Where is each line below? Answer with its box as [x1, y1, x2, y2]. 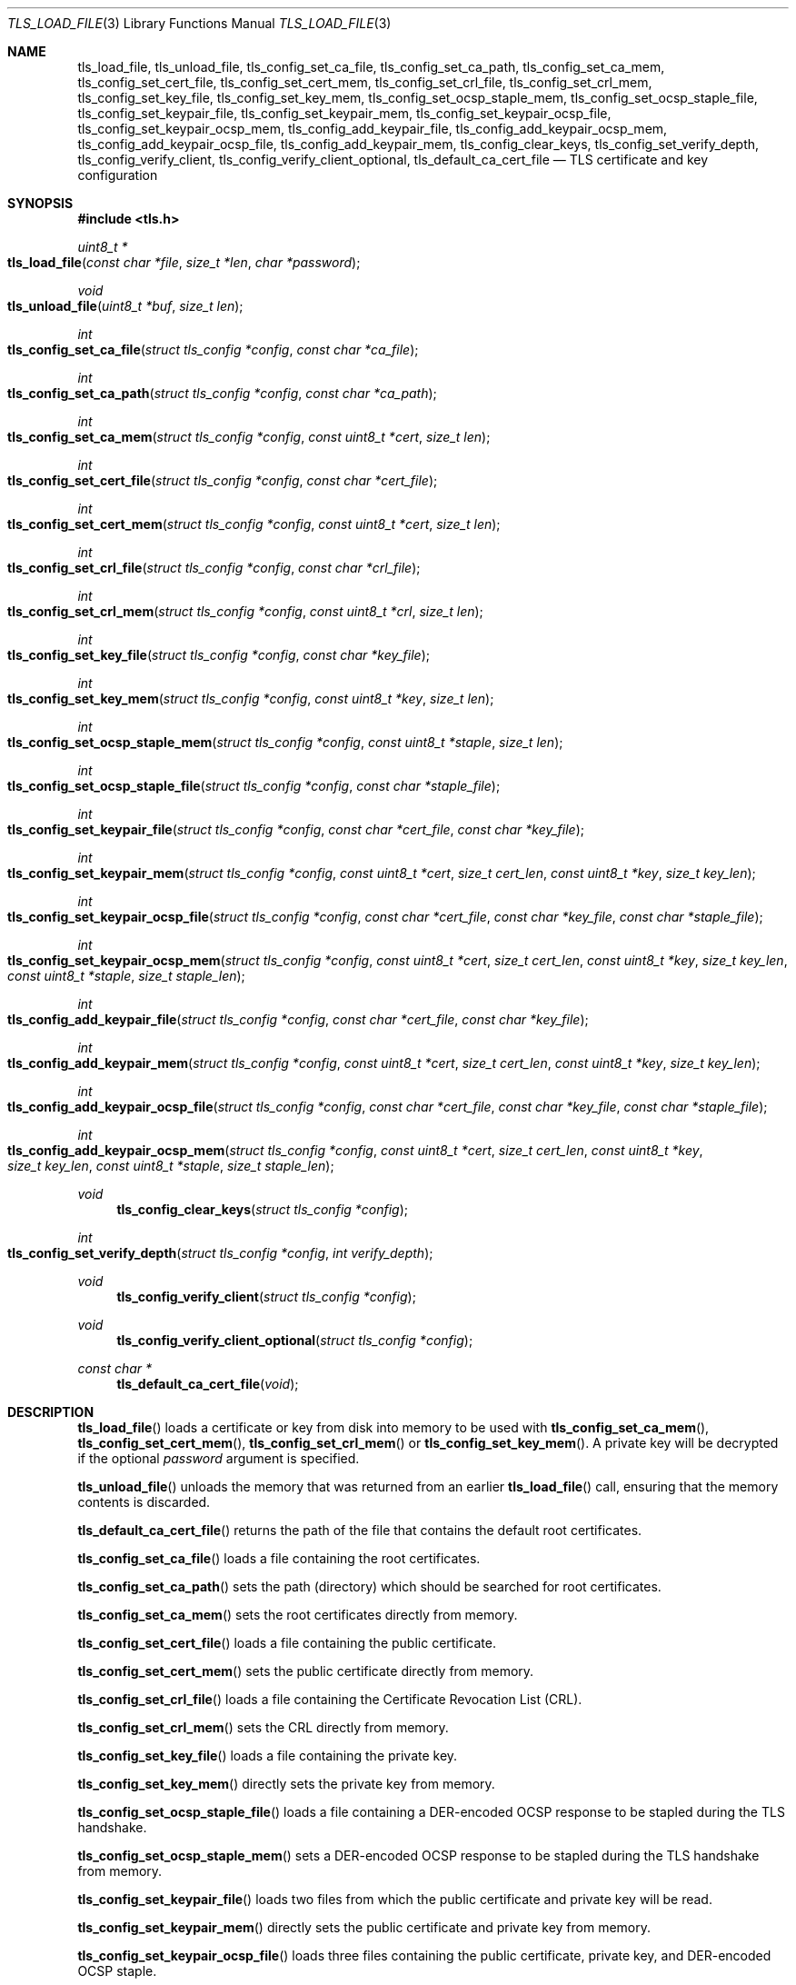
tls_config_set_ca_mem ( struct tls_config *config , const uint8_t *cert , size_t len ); [7, 429, 491, 444]
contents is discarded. [77, 1494, 211, 1510]
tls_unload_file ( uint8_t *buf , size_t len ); [7, 298, 244, 314]
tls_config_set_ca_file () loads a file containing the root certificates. [77, 1551, 481, 1566]
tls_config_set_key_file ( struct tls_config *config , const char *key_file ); [7, 647, 431, 663]
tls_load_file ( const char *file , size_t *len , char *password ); [7, 254, 361, 270]
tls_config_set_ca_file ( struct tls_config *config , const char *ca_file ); [7, 342, 419, 357]
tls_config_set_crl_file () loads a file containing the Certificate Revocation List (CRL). [77, 1691, 582, 1707]
